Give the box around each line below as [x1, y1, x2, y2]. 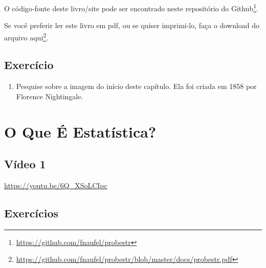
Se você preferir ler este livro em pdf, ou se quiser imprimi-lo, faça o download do [4, 20, 260, 31]
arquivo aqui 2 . [4, 30, 49, 42]
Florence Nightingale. [16, 91, 83, 101]
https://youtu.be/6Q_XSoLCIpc [4, 180, 107, 191]
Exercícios [4, 205, 59, 221]
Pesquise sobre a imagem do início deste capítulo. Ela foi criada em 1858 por [16, 81, 257, 92]
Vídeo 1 [4, 156, 46, 172]
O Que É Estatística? [4, 121, 157, 142]
